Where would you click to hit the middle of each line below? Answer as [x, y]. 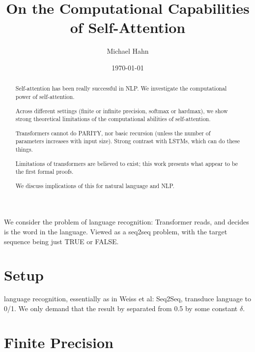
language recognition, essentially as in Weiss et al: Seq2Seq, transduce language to [127, 299]
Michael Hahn [128, 51]
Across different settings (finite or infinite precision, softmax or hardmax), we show [122, 111]
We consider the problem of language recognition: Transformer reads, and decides [127, 222]
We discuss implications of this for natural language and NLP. [95, 185]
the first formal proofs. [44, 172]
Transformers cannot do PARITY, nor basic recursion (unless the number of [113, 133]
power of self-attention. [45, 96]
